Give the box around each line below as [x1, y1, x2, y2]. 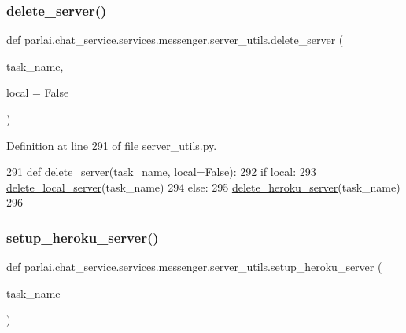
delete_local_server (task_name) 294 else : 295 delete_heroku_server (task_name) [6, 178, 400, 195]
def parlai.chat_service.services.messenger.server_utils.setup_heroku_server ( [6, 258, 382, 275]
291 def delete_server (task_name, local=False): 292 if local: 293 [6, 163, 316, 180]
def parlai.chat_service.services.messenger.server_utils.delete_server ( [6, 31, 344, 48]
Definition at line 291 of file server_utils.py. [6, 137, 217, 153]
